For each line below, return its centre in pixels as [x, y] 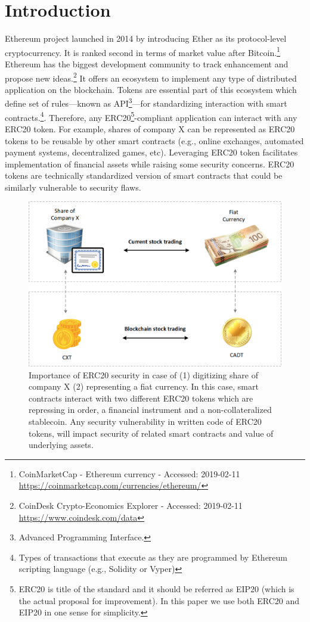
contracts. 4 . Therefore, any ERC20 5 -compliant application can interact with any [151, 116]
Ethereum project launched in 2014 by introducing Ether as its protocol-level [146, 38]
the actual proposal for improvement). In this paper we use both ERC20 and [159, 600]
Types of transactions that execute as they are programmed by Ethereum [153, 557]
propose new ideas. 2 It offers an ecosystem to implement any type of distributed [151, 77]
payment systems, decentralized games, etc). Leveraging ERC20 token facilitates [151, 152]
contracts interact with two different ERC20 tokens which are [141, 398]
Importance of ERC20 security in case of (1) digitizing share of [143, 374]
